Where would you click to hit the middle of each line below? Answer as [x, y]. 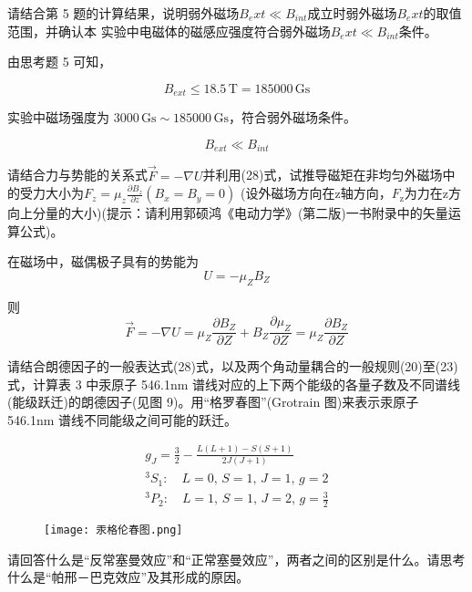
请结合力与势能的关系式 [77, 175]
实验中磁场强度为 [58, 117]
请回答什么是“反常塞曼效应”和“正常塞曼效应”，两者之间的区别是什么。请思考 [236, 559]
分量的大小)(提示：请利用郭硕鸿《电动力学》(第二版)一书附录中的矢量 [240, 213]
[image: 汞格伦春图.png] [113, 530]
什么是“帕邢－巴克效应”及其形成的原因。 [128, 577]
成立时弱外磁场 [352, 13]
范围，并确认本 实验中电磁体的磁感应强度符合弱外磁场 [169, 31]
